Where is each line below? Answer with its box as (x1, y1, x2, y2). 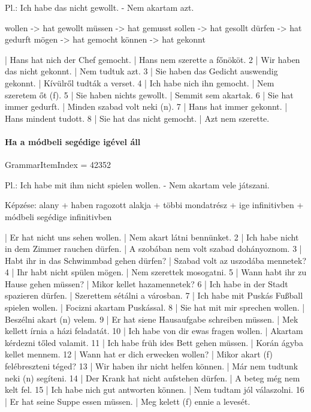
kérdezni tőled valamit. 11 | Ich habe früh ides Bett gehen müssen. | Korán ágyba (5, 336, 303, 348)
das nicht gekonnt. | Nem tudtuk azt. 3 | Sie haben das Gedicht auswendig (5, 65, 278, 77)
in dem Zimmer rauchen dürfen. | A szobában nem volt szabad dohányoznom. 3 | (5, 242, 302, 255)
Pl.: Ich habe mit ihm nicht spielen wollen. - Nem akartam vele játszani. (5, 178, 270, 191)
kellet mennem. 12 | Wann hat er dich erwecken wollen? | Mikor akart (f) (5, 348, 273, 360)
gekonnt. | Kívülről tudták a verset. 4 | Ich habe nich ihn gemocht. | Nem (5, 76, 274, 89)
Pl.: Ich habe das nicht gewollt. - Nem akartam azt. (5, 1, 194, 13)
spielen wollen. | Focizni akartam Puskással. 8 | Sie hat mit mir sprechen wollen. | (5, 301, 305, 314)
